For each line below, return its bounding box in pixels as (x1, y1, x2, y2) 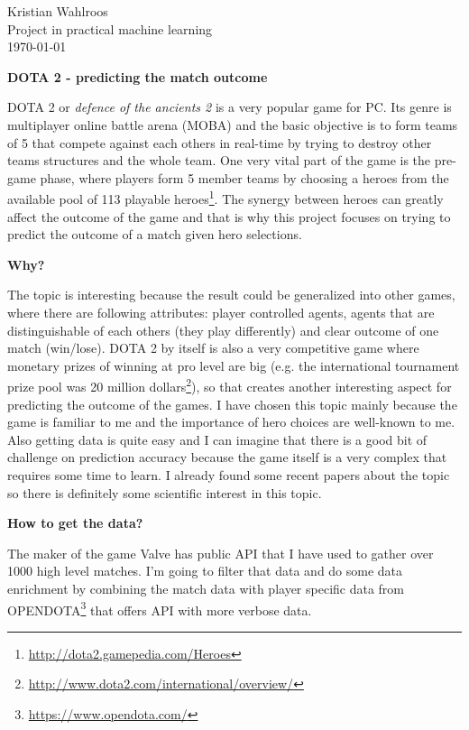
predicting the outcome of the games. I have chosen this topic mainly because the (7, 394, 457, 413)
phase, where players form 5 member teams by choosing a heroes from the (40, 168, 449, 187)
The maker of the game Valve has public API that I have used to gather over (7, 543, 434, 562)
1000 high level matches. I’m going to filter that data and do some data (7, 561, 403, 580)
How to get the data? (7, 513, 143, 532)
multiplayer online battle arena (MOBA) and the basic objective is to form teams (7, 115, 458, 134)
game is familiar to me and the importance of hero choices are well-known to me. (7, 412, 455, 431)
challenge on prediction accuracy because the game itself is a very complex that (7, 448, 447, 467)
